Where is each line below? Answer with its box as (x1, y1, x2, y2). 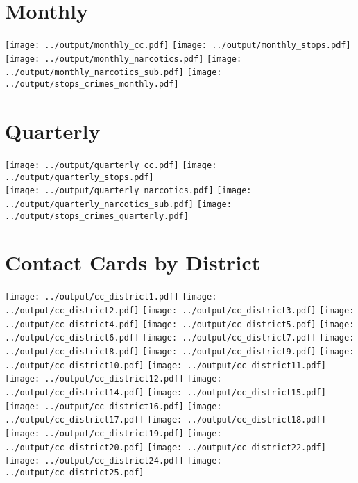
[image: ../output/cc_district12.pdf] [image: (5, 374, 222, 384)
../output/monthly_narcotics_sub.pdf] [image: (5, 67, 222, 78)
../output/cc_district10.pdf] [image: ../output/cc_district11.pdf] (5, 360, 326, 370)
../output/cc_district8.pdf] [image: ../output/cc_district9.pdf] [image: (5, 346, 355, 357)
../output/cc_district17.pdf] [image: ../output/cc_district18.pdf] (5, 415, 326, 425)
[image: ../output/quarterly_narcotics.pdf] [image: (5, 186, 252, 196)
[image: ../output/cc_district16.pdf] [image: (5, 401, 222, 411)
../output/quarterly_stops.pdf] (5, 172, 154, 182)
